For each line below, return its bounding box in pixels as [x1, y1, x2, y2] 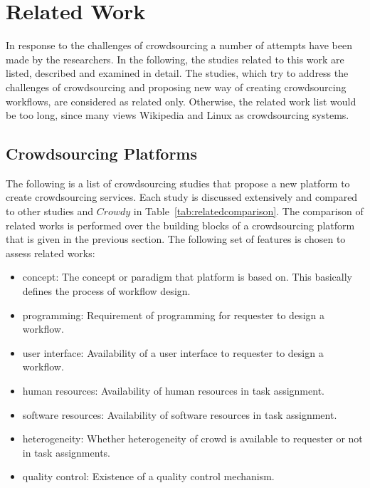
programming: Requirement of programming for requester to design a [22, 307, 324, 322]
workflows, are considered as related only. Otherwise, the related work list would [6, 93, 356, 108]
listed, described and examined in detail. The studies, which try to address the [6, 66, 349, 81]
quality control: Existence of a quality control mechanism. [22, 469, 275, 484]
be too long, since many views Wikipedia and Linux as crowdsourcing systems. [6, 108, 349, 123]
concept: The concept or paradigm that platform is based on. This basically [22, 269, 352, 284]
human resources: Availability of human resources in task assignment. [22, 383, 324, 398]
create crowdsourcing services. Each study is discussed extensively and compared [6, 190, 358, 204]
